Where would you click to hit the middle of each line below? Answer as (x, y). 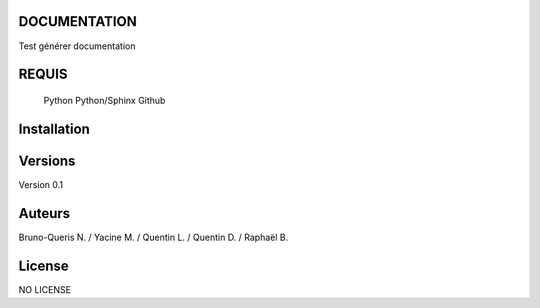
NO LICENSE (45, 289)
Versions (47, 160)
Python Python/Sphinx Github (104, 100)
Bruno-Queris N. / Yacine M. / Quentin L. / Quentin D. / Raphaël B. (153, 237)
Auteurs (44, 213)
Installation (54, 128)
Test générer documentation (77, 46)
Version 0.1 (41, 184)
